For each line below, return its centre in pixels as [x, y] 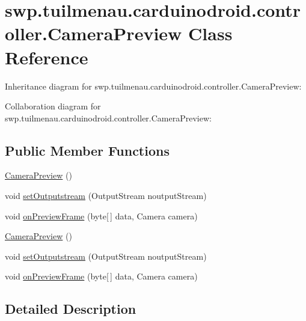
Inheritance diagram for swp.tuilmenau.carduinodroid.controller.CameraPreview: [153, 86]
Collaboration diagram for [53, 106]
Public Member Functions [87, 150]
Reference [47, 57]
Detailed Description [71, 309]
